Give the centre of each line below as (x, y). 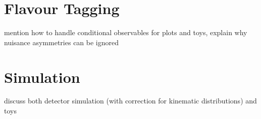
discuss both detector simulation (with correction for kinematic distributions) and (130, 101)
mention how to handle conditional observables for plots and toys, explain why (126, 32)
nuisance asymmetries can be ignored (62, 42)
